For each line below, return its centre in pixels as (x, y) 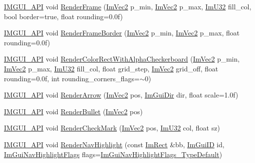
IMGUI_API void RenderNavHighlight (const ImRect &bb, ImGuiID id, (114, 144)
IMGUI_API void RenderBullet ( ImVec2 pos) (73, 111)
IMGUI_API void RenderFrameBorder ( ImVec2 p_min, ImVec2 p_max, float (122, 33)
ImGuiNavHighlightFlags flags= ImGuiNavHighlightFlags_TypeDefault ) (113, 154)
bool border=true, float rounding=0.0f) (63, 16)
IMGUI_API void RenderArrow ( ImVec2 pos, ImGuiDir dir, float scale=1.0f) (121, 95)
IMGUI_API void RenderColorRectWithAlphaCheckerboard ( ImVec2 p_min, (122, 59)
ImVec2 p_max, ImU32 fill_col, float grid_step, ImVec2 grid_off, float (111, 68)
